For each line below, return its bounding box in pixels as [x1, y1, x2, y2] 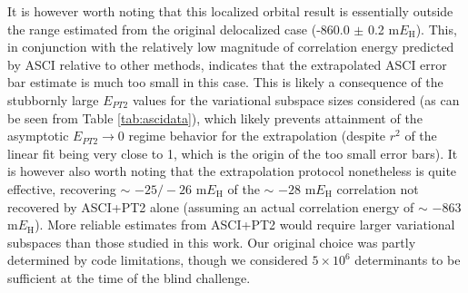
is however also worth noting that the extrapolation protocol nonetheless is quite [7, 161, 457, 181]
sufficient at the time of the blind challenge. [7, 268, 251, 287]
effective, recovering [7, 179, 116, 198]
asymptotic [7, 126, 69, 145]
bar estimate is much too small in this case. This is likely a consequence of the [7, 73, 443, 92]
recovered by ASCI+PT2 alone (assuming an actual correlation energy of [7, 197, 414, 216]
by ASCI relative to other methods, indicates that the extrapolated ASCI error [7, 54, 447, 73]
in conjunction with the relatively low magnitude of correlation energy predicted [7, 37, 454, 56]
